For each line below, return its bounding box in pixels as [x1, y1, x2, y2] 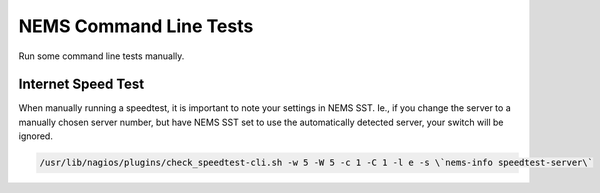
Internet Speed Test [18, 76, 145, 93]
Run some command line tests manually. [18, 50, 185, 62]
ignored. [18, 130, 54, 142]
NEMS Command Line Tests [18, 15, 254, 37]
